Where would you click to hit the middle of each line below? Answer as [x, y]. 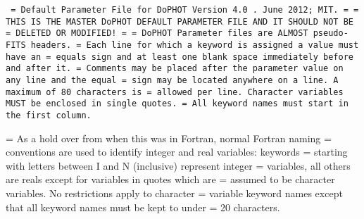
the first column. [49, 115]
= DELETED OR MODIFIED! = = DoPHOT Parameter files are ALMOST [157, 33]
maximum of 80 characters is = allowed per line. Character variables [175, 92]
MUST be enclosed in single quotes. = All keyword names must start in [177, 104]
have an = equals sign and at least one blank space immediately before [180, 57]
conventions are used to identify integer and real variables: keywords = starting [177, 152]
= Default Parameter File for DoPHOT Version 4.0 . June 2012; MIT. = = [185, 10]
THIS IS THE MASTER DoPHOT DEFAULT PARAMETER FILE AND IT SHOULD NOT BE [180, 21]
